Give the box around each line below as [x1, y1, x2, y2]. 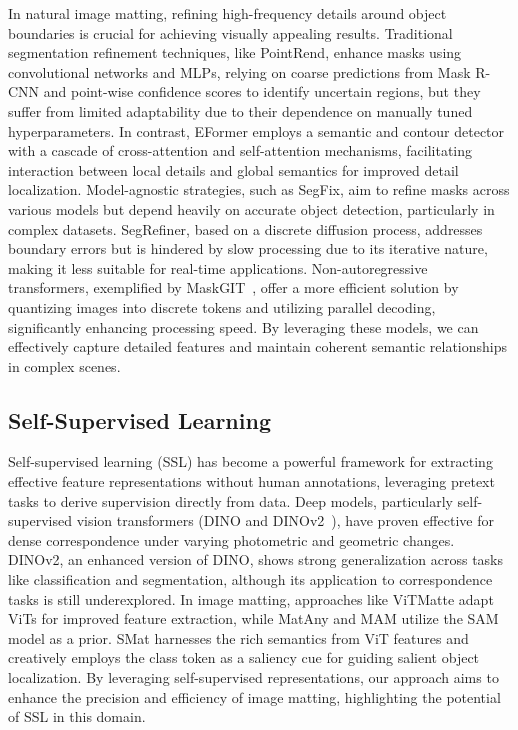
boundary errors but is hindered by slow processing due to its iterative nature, [8, 238, 488, 259]
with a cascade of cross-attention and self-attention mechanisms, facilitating [8, 140, 473, 161]
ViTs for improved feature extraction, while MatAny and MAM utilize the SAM [8, 608, 499, 629]
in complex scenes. [8, 355, 121, 376]
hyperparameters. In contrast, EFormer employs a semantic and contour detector [8, 120, 505, 141]
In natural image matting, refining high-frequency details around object [8, 3, 447, 23]
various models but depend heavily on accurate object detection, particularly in [8, 198, 495, 219]
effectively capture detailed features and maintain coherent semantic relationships [8, 336, 507, 357]
